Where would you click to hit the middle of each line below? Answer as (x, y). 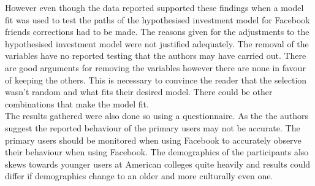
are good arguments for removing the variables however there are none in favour (155, 67)
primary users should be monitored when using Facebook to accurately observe (153, 140)
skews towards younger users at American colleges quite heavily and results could (158, 164)
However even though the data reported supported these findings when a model (154, 7)
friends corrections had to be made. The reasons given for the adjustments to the (157, 32)
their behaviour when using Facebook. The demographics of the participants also (157, 152)
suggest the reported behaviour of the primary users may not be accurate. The (153, 127)
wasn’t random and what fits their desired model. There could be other (139, 92)
